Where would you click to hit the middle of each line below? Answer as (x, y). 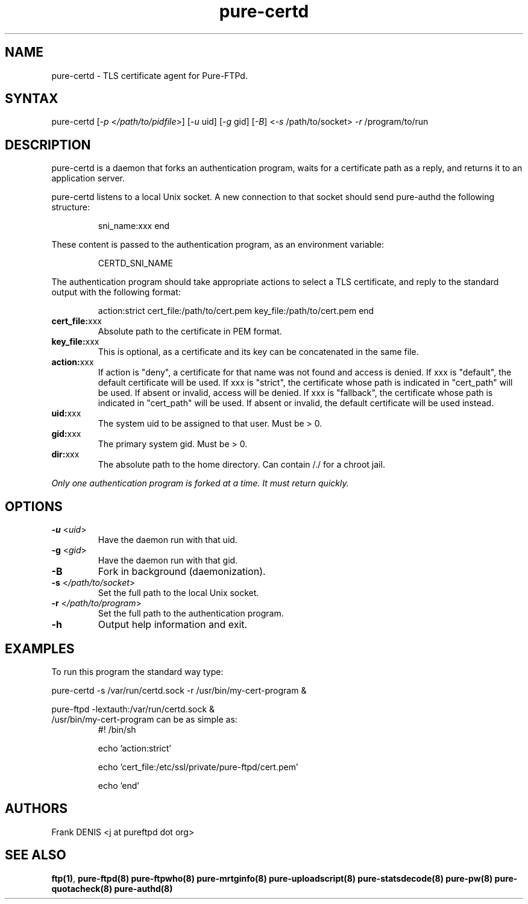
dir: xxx (65, 454)
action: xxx (73, 362)
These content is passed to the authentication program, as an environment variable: (218, 245)
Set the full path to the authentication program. (191, 614)
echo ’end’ (118, 785)
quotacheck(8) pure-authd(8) (112, 888)
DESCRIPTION (48, 145)
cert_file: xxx (77, 321)
